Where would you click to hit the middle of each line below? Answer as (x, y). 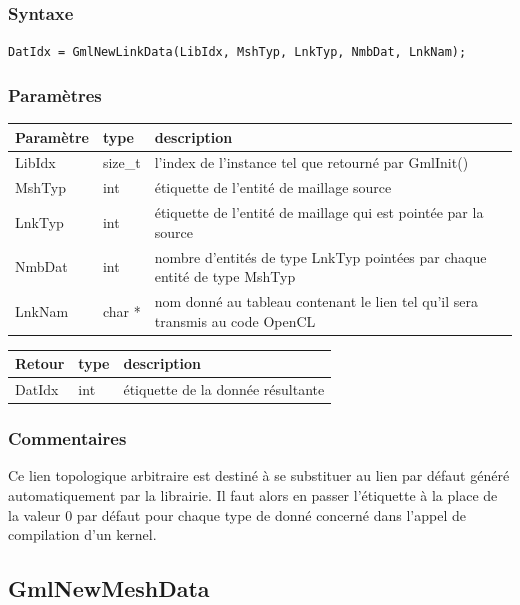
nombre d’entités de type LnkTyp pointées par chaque (320, 256)
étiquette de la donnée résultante (224, 389)
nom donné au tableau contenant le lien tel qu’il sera (316, 301)
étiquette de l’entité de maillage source (273, 187)
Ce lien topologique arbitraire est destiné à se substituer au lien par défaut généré (259, 475)
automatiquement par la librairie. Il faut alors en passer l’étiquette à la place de (253, 494)
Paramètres (55, 94)
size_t (121, 162)
